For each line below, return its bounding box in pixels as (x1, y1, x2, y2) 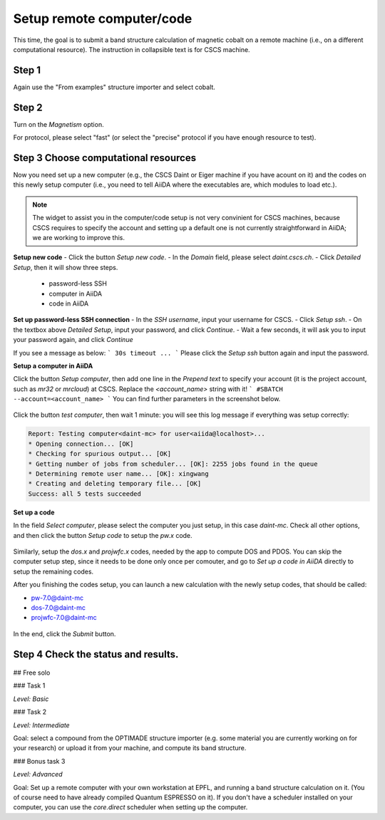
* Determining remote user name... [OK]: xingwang (28, 470, 210, 478)
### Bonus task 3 (13, 757, 66, 765)
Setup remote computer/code (13, 11, 192, 26)
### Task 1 (13, 681, 46, 690)
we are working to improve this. (32, 234, 125, 242)
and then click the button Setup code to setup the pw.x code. (13, 531, 192, 539)
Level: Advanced (13, 770, 63, 779)
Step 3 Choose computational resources (13, 152, 196, 164)
